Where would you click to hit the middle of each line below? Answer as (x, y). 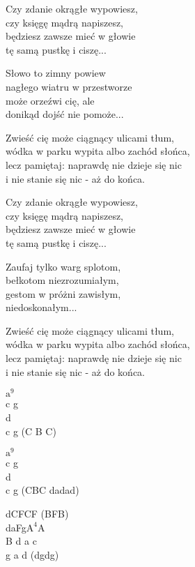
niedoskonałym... (41, 307)
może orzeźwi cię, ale (50, 100)
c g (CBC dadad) (42, 490)
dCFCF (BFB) (37, 513)
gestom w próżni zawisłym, (63, 293)
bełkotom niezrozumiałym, (62, 280)
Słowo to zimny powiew (56, 73)
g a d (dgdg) (32, 554)
